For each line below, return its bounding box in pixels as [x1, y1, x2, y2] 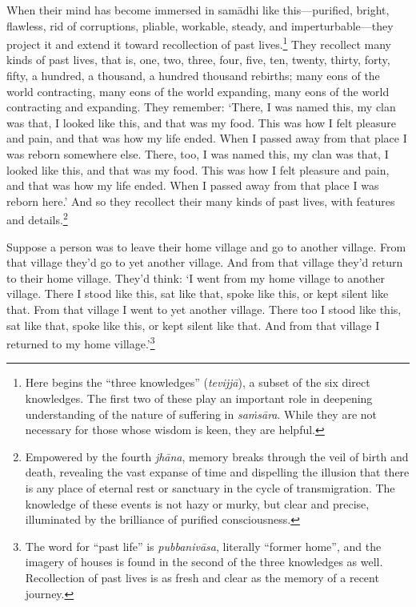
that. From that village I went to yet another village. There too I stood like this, [6, 301, 402, 317]
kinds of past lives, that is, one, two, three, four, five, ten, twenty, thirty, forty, [6, 51, 390, 68]
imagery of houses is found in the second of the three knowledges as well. [25, 553, 383, 570]
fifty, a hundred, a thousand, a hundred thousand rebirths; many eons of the [6, 67, 380, 84]
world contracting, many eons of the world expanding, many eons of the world [6, 82, 390, 99]
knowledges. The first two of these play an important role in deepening [25, 390, 373, 407]
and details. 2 [6, 209, 68, 228]
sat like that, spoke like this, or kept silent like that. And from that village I [6, 316, 380, 333]
